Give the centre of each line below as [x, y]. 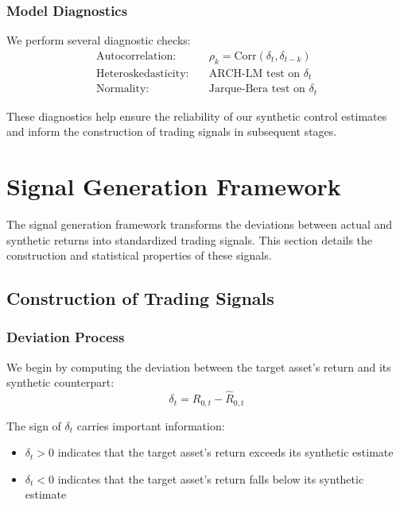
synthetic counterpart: [60, 382]
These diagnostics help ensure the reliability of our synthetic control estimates [197, 116]
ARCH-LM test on [254, 73]
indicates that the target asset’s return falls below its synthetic [211, 478]
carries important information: [151, 425]
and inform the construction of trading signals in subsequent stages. [172, 131]
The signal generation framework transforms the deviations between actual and [200, 224]
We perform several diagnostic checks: [99, 40]
